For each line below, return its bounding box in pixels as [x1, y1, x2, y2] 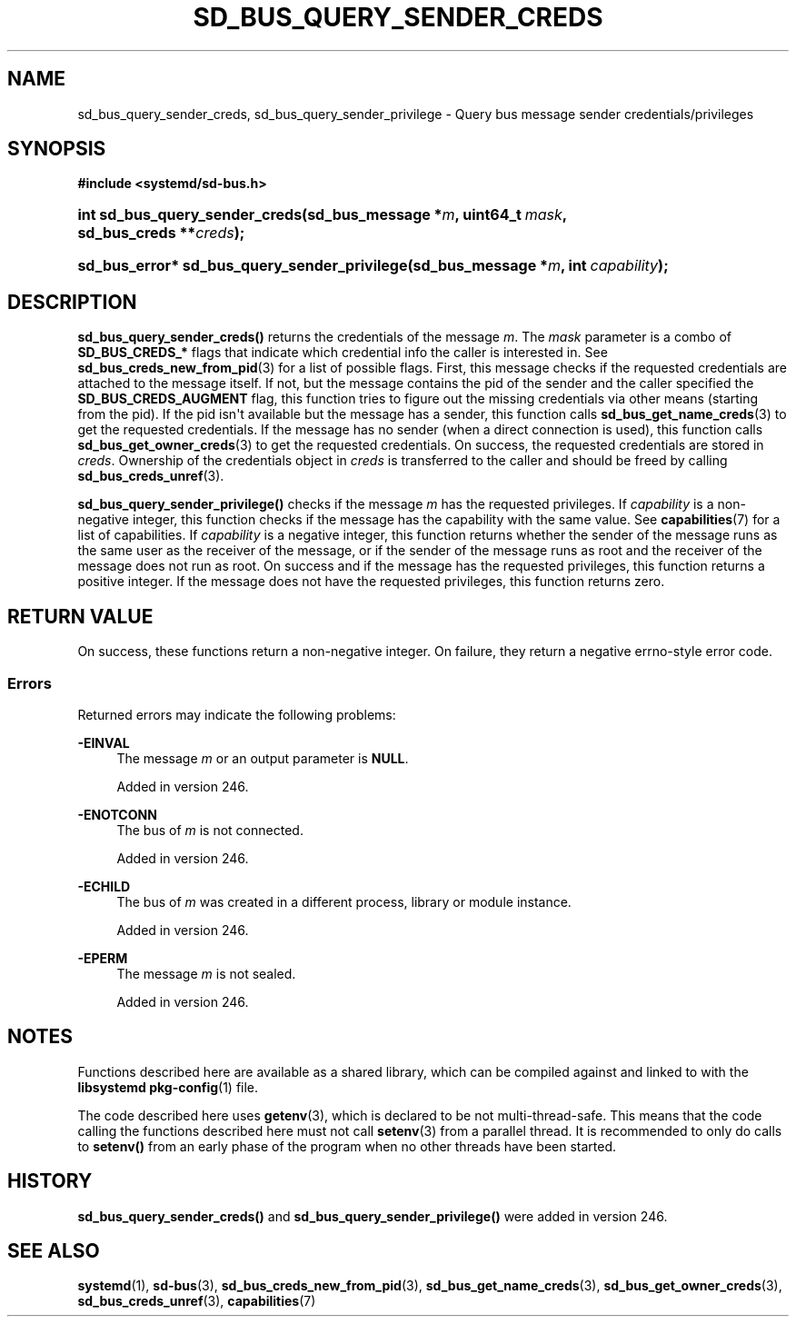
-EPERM [77, 950, 128, 966]
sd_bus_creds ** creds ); [77, 224, 245, 243]
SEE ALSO [7, 1239, 100, 1262]
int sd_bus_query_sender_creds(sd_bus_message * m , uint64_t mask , [77, 205, 567, 224]
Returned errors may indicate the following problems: [77, 706, 396, 722]
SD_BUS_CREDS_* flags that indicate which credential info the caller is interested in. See [77, 344, 608, 361]
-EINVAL [77, 734, 130, 751]
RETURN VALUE [7, 604, 154, 628]
